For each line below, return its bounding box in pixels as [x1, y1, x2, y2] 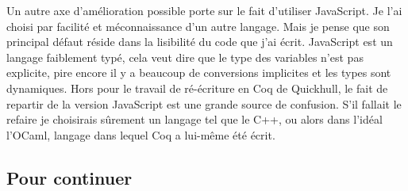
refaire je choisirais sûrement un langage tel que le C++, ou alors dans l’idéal [6, 111, 383, 128]
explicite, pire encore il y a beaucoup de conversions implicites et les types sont [6, 64, 391, 81]
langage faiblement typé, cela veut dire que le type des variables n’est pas [6, 48, 364, 65]
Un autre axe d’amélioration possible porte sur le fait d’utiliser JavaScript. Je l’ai [6, 2, 402, 18]
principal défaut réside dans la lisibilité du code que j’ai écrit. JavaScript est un [6, 33, 393, 50]
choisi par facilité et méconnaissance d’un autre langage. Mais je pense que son [6, 17, 390, 34]
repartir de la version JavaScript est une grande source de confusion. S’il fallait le [6, 95, 402, 112]
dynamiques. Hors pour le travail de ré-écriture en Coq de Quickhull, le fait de [6, 79, 388, 96]
